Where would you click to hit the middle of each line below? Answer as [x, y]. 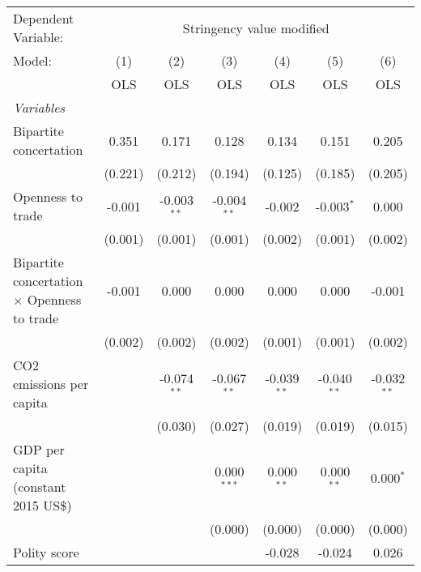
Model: [33, 60]
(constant [40, 487]
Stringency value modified [256, 28]
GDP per [39, 449]
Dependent [44, 18]
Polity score [46, 552]
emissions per [51, 384]
